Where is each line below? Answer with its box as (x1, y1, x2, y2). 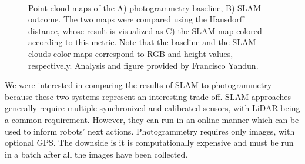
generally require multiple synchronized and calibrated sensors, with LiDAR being (5, 102, 300, 114)
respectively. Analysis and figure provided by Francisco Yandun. (28, 59, 259, 71)
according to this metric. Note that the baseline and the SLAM (28, 36, 256, 48)
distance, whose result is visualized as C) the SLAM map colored (28, 24, 262, 36)
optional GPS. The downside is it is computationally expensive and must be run (5, 136, 294, 149)
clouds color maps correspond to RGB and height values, (28, 47, 233, 59)
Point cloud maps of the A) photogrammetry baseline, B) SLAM (28, 1, 261, 14)
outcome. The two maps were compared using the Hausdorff (28, 13, 244, 25)
